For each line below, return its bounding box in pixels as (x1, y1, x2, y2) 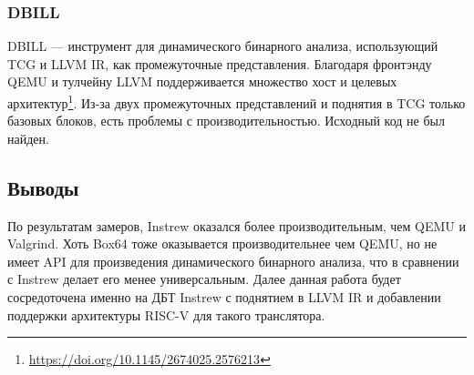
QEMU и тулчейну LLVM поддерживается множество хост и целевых (7, 72, 397, 91)
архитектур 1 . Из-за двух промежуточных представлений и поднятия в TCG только (7, 91, 466, 112)
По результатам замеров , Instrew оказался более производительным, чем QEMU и (7, 216, 466, 235)
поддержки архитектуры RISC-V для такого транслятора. (7, 305, 325, 324)
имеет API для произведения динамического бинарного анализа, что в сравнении (7, 251, 459, 270)
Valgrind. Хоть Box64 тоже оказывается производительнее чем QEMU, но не (7, 234, 438, 253)
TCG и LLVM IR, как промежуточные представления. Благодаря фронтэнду (7, 54, 432, 73)
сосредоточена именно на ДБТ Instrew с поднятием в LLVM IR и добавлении (7, 288, 441, 307)
